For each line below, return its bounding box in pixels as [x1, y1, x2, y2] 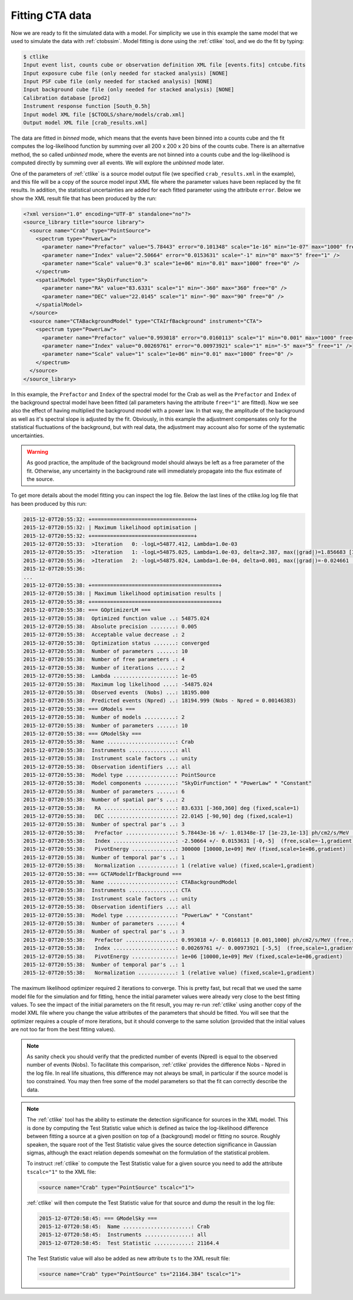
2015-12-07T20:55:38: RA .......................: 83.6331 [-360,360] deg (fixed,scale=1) [23, 804, 299, 811]
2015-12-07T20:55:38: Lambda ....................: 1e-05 [23, 672, 197, 679]
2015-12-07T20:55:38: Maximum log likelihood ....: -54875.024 [23, 681, 213, 688]
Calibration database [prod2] [23, 94, 111, 101]
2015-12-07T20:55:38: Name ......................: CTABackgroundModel [23, 879, 238, 886]
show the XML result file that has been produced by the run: [11, 194, 157, 202]
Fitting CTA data [11, 9, 92, 22]
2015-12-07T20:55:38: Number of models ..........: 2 [23, 714, 185, 721]
